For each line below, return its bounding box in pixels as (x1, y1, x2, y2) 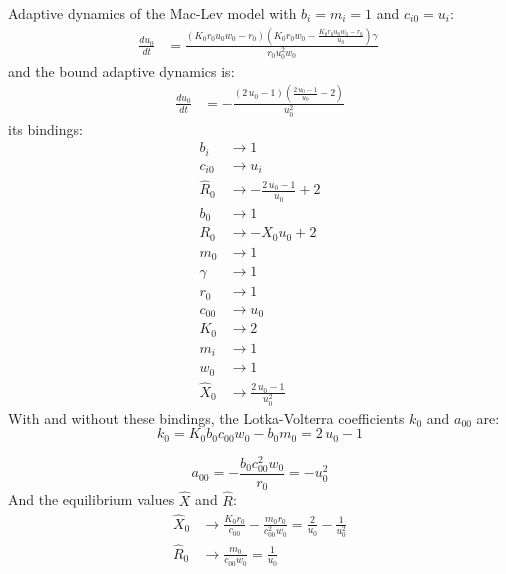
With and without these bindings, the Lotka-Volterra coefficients (8, 407, 405, 428)
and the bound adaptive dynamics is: (8, 60, 235, 81)
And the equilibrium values (8, 489, 175, 510)
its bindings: (8, 118, 83, 139)
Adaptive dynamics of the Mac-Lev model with (8, 3, 297, 23)
